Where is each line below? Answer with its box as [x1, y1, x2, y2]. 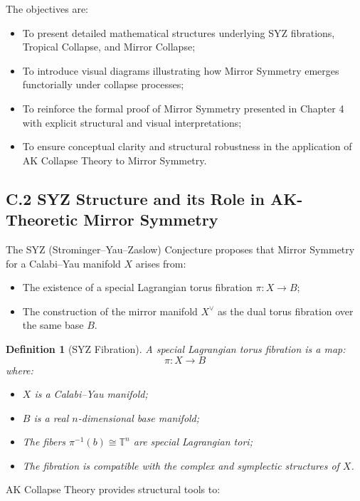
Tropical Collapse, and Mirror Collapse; [22, 39, 196, 54]
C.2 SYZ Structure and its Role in [6, 187, 265, 209]
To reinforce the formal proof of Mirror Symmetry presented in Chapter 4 [22, 100, 344, 115]
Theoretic [6, 209, 78, 231]
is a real [33, 410, 69, 425]
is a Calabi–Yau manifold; [34, 386, 148, 401]
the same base [22, 317, 84, 332]
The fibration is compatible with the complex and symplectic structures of [22, 458, 339, 473]
